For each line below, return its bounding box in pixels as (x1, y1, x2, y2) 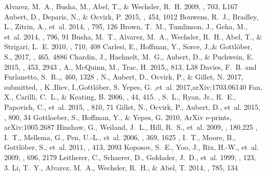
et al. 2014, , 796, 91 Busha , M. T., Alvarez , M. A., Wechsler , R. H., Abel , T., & (4, 31, 262, 42)
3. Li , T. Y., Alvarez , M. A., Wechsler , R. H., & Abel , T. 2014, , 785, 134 (4, 162, 238, 172)
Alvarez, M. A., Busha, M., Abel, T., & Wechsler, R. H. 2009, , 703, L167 (4, 1, 238, 11)
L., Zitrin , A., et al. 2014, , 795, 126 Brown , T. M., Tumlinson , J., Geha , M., (4, 21, 248, 32)
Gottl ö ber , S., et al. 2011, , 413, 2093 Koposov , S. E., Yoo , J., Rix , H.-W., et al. (4, 142, 259, 152)
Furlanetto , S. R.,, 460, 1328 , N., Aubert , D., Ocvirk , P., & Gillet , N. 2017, (4, 71, 243, 82)
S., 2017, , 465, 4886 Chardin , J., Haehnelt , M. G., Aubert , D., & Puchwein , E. (4, 51, 254, 62)
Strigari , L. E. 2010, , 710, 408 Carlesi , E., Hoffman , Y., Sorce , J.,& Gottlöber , (4, 41, 253, 52)
